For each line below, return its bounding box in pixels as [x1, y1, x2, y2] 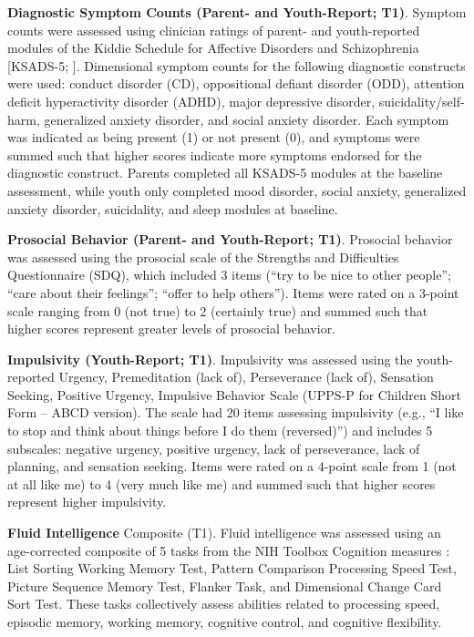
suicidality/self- [378, 91, 465, 110]
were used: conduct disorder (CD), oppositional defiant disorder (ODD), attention [7, 74, 465, 93]
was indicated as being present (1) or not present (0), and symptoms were [7, 128, 420, 147]
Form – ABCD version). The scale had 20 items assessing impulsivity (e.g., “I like [7, 403, 464, 422]
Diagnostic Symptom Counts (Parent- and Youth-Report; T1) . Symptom [7, 3, 467, 21]
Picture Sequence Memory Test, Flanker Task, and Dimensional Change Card [7, 576, 442, 595]
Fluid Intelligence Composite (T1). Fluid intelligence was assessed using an [7, 523, 441, 542]
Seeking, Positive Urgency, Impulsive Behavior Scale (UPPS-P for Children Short [7, 385, 461, 404]
